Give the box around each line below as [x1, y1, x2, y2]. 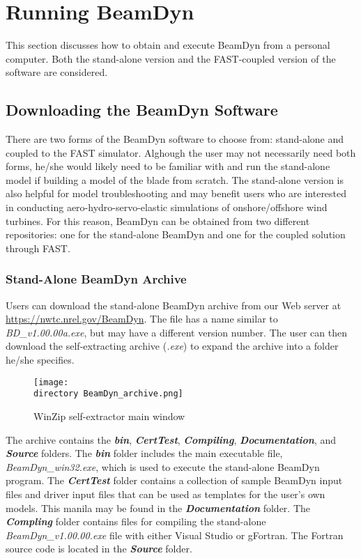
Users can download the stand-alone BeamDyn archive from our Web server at [6, 297, 341, 312]
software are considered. [6, 65, 108, 79]
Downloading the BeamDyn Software [6, 99, 278, 121]
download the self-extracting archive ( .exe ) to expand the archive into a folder [6, 339, 339, 353]
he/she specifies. [6, 352, 75, 367]
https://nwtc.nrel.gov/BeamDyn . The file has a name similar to [6, 311, 278, 326]
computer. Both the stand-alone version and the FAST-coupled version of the [6, 51, 336, 65]
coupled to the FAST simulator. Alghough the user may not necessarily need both [6, 145, 356, 160]
